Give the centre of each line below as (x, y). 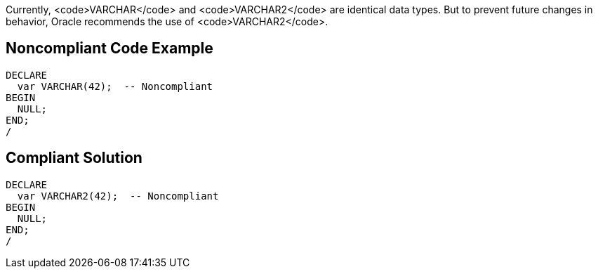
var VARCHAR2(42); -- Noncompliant (118, 196)
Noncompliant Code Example (109, 48)
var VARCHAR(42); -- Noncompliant (115, 86)
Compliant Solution (74, 158)
